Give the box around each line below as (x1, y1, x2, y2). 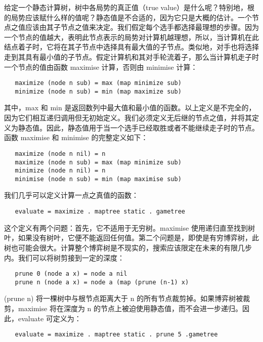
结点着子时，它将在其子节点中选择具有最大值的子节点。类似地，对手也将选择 (4, 41, 259, 52)
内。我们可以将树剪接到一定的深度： (4, 252, 124, 263)
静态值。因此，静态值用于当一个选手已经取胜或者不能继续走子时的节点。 (18, 122, 259, 133)
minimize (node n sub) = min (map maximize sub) (15, 88, 182, 95)
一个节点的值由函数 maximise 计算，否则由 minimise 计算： (4, 61, 198, 72)
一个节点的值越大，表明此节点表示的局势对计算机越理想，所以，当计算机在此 (4, 31, 259, 42)
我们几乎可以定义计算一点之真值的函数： (4, 190, 139, 200)
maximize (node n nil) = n (15, 150, 106, 157)
